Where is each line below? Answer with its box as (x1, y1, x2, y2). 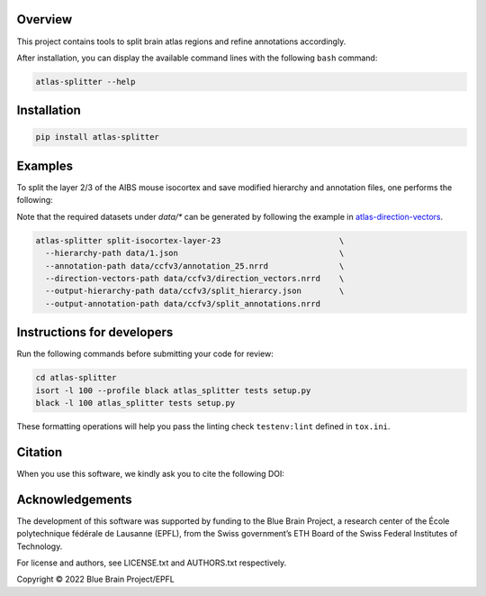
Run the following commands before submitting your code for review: (16, 348, 274, 360)
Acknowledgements (16, 491, 132, 507)
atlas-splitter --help (35, 77, 136, 87)
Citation (16, 445, 63, 460)
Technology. (16, 541, 63, 552)
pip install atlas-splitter (35, 132, 159, 142)
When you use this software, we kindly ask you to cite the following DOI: (16, 468, 285, 479)
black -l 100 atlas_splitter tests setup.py (35, 398, 236, 408)
